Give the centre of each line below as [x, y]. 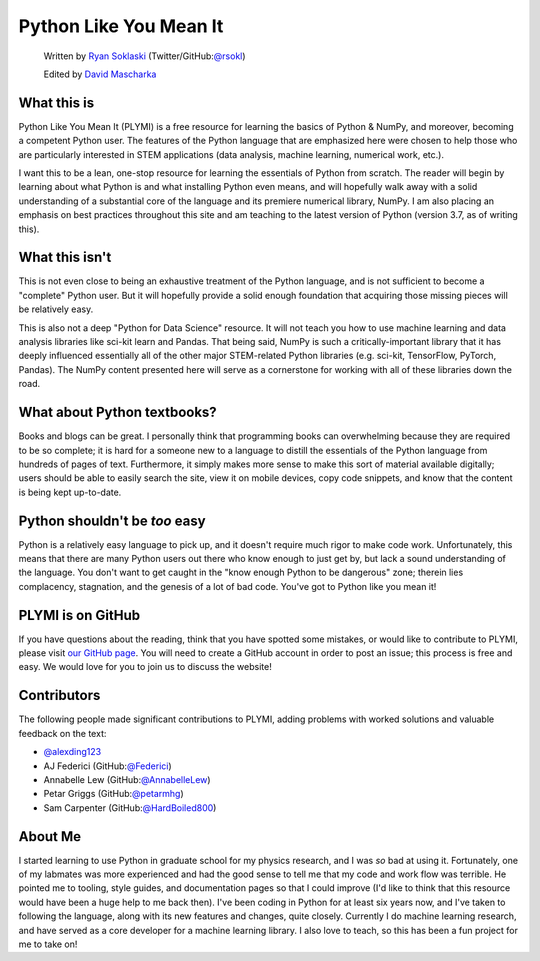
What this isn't [65, 257]
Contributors [59, 695]
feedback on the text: [62, 733]
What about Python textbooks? [117, 412]
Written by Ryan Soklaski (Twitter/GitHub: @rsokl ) [144, 56]
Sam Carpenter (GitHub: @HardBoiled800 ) [130, 807]
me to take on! [48, 944]
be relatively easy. [56, 309]
